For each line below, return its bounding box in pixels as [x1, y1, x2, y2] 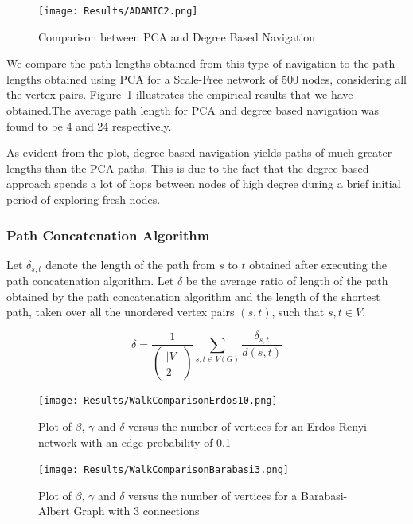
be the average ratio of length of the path [185, 272, 388, 289]
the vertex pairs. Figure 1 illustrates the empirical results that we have [6, 86, 353, 103]
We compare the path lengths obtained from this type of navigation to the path [6, 55, 395, 72]
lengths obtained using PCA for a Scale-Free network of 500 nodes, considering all [6, 70, 407, 87]
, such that [271, 303, 325, 320]
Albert [38, 502, 70, 519]
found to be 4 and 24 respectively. [6, 117, 172, 134]
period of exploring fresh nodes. [6, 191, 161, 207]
